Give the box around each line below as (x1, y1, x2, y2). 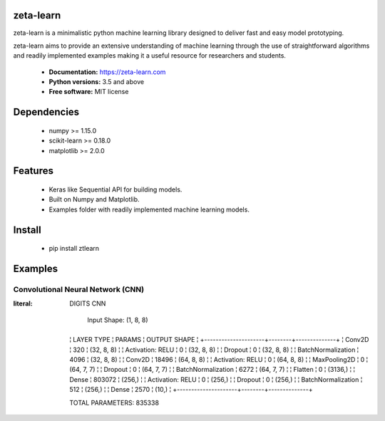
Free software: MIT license (48, 88, 129, 96)
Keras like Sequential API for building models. (48, 185, 183, 194)
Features (13, 165, 53, 177)
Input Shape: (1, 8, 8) (87, 316, 149, 324)
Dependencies (13, 106, 80, 118)
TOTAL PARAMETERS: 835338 (69, 398, 160, 407)
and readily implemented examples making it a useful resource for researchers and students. (13, 51, 287, 60)
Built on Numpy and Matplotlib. (48, 195, 140, 204)
